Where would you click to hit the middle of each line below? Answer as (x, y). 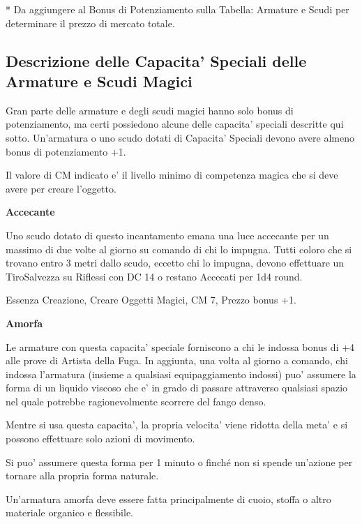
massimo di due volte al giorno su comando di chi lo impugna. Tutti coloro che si (179, 249)
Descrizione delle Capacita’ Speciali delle (156, 60)
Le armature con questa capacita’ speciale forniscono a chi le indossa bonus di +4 (180, 346)
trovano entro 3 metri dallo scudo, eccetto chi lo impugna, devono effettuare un (175, 263)
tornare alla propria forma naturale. (82, 476)
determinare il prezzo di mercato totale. (90, 23)
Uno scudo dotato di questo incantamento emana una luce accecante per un (167, 235)
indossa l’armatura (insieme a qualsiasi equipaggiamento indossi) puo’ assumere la (181, 374)
